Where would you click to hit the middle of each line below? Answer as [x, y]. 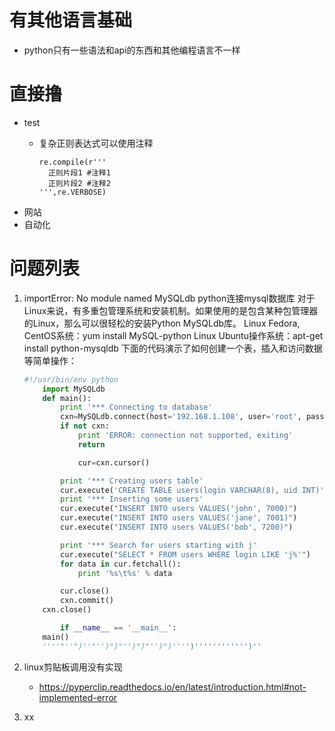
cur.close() [85, 591]
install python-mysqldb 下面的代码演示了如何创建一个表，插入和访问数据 [173, 348]
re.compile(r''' [72, 162]
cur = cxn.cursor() [114, 462]
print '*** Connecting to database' [136, 407]
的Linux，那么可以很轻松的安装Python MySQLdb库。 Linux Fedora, [162, 323]
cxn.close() [67, 610]
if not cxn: [85, 426]
